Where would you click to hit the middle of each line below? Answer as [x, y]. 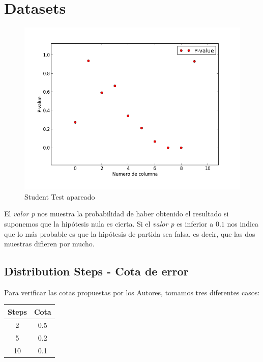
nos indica [243, 223]
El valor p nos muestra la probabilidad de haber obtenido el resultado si [116, 214]
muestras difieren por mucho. [49, 244]
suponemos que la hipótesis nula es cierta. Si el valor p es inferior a [109, 223]
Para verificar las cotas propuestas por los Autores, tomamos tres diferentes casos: [132, 292]
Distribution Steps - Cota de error [96, 271]
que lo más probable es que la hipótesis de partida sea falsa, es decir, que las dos [130, 233]
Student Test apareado [60, 196]
